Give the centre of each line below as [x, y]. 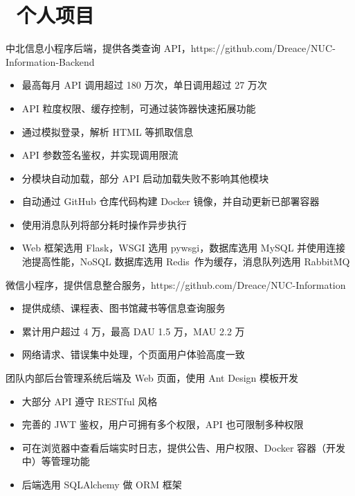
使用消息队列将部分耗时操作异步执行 [104, 224]
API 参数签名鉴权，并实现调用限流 [100, 155]
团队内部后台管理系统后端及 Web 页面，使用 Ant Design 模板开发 [152, 378]
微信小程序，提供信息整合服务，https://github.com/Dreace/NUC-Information [176, 284]
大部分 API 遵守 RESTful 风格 [90, 401]
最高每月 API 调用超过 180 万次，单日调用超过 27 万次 [144, 85]
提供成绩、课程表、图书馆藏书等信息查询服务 [124, 308]
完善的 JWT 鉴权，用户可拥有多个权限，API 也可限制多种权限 [163, 424]
